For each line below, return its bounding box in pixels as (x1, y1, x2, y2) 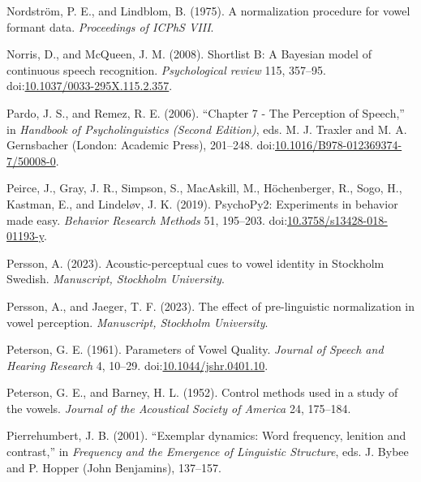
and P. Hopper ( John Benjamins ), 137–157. (6, 458, 221, 476)
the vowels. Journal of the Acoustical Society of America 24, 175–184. (6, 399, 351, 416)
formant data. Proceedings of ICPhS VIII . (6, 18, 214, 35)
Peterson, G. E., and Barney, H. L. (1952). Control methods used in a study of (6, 384, 398, 401)
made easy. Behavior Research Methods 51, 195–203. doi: (6, 211, 288, 228)
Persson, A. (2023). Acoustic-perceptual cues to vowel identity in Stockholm (6, 254, 384, 271)
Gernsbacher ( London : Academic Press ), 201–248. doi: (6, 136, 276, 153)
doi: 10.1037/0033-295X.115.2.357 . (6, 77, 173, 94)
